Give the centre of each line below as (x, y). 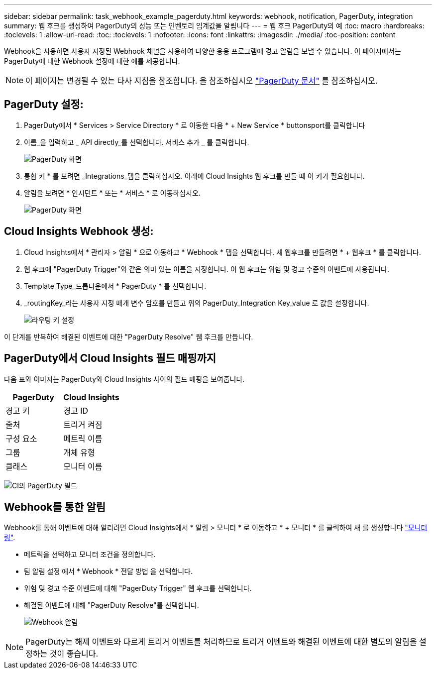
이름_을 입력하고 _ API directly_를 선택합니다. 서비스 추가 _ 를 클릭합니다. (137, 142)
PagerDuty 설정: (44, 105)
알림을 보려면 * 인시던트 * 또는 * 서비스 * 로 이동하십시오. (112, 193)
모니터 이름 (83, 466)
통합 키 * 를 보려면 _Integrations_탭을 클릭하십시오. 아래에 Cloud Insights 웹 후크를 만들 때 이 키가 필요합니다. (194, 176)
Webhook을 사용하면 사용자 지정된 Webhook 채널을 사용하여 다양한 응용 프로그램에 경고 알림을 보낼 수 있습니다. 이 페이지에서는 (203, 51)
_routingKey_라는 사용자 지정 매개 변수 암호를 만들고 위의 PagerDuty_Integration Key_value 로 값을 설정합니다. (197, 303)
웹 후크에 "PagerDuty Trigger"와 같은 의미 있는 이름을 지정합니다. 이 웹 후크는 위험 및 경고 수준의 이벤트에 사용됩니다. (207, 269)
